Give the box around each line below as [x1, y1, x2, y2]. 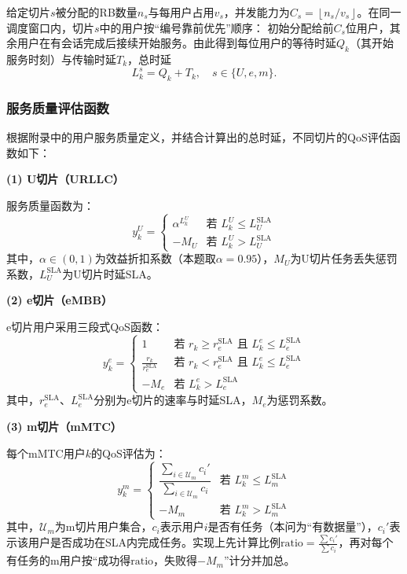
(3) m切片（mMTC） [6, 418, 122, 434]
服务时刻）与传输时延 [6, 50, 116, 67]
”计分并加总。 [224, 552, 295, 568]
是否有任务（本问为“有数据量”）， [207, 518, 378, 535]
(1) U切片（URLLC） [6, 171, 124, 187]
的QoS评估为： [91, 444, 167, 461]
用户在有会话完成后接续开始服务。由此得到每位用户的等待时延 [16, 35, 336, 51]
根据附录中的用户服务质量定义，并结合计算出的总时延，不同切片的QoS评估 [6, 129, 390, 145]
